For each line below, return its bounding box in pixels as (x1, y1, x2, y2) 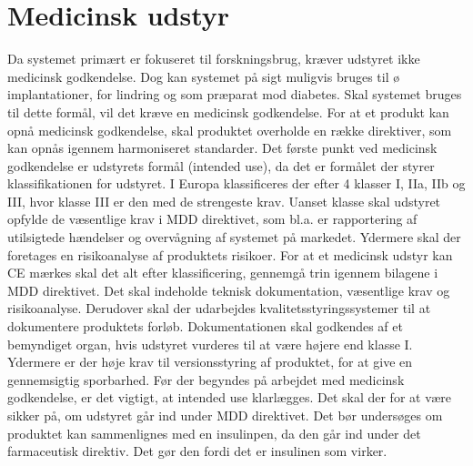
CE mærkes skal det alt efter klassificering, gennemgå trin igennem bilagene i (7, 263, 438, 282)
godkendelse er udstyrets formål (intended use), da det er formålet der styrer (7, 156, 435, 175)
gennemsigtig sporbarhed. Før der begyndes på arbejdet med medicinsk (7, 370, 405, 389)
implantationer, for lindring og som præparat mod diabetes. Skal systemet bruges (7, 85, 462, 104)
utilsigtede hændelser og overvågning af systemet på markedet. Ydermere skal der (7, 228, 461, 247)
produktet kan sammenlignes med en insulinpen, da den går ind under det (7, 423, 421, 442)
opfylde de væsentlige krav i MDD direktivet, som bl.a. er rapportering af (7, 209, 418, 228)
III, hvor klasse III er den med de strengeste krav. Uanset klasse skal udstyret (7, 191, 441, 210)
